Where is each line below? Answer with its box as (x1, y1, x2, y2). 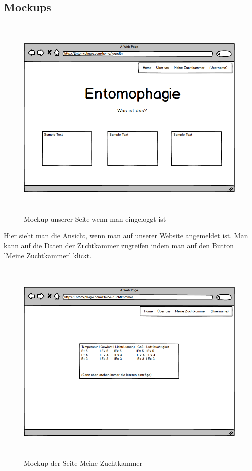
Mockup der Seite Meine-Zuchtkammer (24, 457, 143, 468)
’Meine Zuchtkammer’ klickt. (4, 250, 92, 260)
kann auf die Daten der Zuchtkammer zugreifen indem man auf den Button (4, 240, 234, 250)
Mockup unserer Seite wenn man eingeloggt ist (24, 213, 166, 224)
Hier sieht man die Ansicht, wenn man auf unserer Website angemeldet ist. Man (4, 230, 248, 241)
